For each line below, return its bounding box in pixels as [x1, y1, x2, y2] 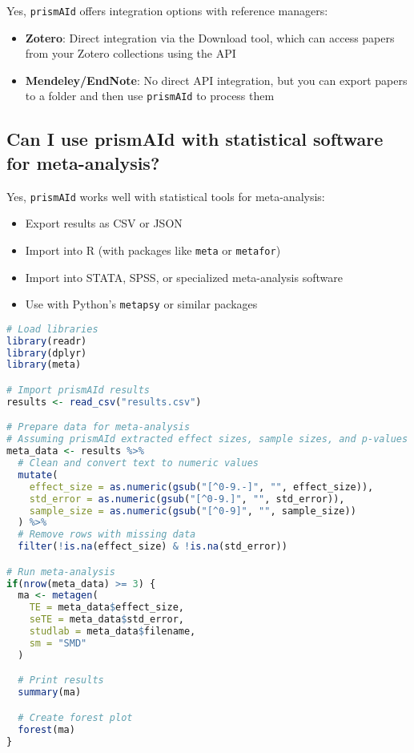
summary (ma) [18, 687, 82, 699]
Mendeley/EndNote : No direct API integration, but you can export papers [25, 71, 408, 88]
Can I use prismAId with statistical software [6, 127, 384, 151]
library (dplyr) [6, 347, 87, 359]
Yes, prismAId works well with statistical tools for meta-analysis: [6, 187, 325, 204]
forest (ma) [18, 723, 75, 735]
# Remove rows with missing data [18, 529, 196, 541]
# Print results [18, 674, 104, 687]
